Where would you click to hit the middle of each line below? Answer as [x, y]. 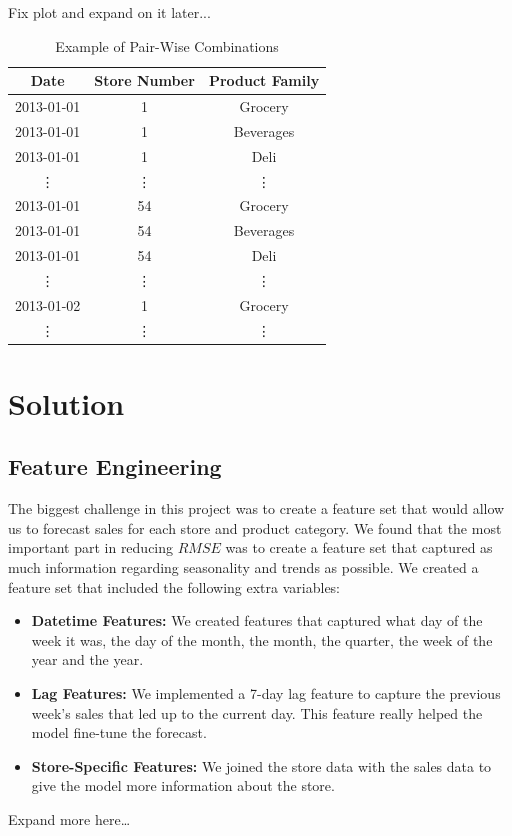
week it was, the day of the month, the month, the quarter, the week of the [262, 639]
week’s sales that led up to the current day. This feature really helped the [257, 712]
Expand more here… [69, 819]
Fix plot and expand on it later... [109, 12]
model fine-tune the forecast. [119, 732]
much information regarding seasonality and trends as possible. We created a [243, 567]
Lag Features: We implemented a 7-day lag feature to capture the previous [266, 693]
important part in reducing [91, 547]
